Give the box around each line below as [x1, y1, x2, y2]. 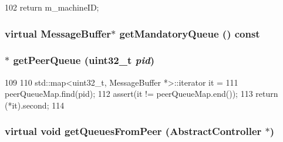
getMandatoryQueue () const [119, 26, 260, 40]
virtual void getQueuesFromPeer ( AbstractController [5, 124, 262, 138]
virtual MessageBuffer [5, 26, 112, 40]
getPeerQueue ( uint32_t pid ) [13, 53, 155, 67]
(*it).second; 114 [5, 99, 65, 111]
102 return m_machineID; [5, 1, 99, 13]
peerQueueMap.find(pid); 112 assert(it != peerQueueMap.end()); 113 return [5, 87, 278, 100]
